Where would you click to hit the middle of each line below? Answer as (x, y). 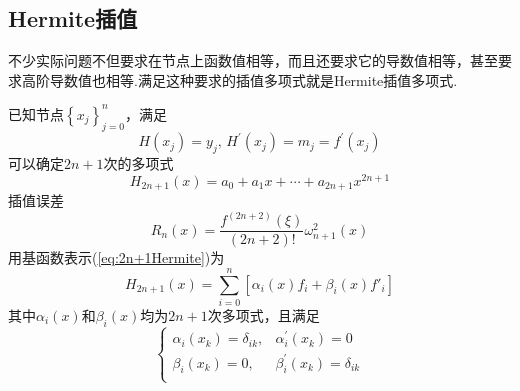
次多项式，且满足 (263, 314)
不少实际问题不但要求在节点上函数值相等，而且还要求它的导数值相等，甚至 (253, 60)
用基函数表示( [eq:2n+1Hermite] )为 (116, 257)
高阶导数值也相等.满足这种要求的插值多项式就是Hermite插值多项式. (239, 79)
